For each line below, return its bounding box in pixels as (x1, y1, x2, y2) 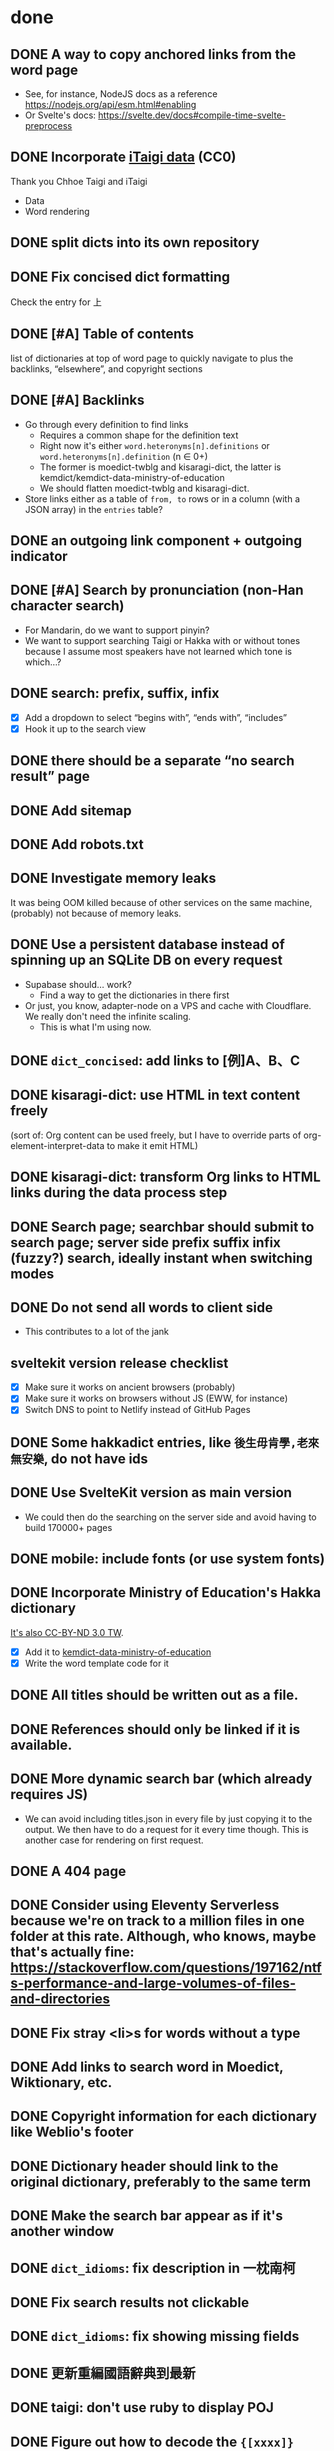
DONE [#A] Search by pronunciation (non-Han (10, 582, 304, 599)
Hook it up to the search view (24, 722, 147, 735)
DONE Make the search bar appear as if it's (10, 2207, 283, 2225)
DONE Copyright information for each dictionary (10, 2108, 318, 2125)
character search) (10, 597, 125, 615)
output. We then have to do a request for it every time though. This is (24, 1823, 309, 1835)
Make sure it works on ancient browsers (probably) (24, 1381, 236, 1393)
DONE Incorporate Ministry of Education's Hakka (10, 1584, 322, 1601)
